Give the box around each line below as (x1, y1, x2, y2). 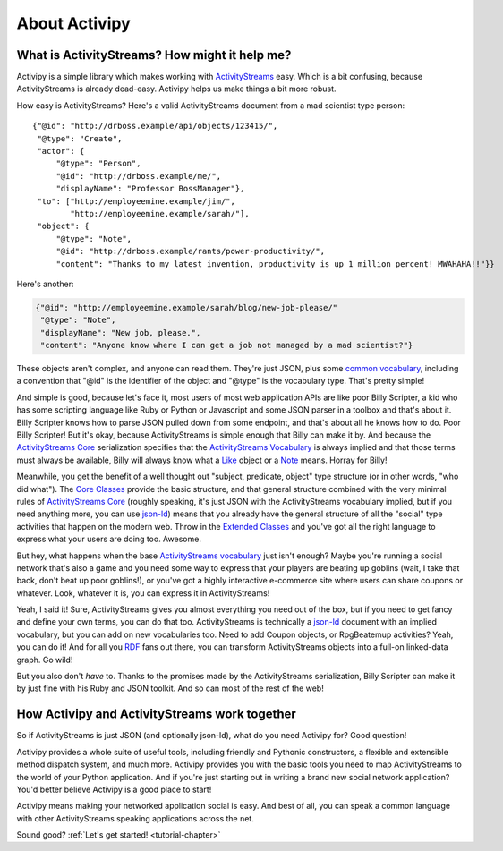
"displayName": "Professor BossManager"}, (55, 183, 245, 194)
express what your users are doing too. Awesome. (16, 533, 201, 545)
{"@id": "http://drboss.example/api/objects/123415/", (32, 121, 278, 132)
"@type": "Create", (37, 133, 123, 143)
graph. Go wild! (16, 654, 73, 665)
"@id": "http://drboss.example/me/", (55, 171, 222, 181)
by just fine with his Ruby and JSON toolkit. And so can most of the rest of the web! (16, 683, 324, 694)
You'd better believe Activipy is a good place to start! (16, 784, 212, 795)
